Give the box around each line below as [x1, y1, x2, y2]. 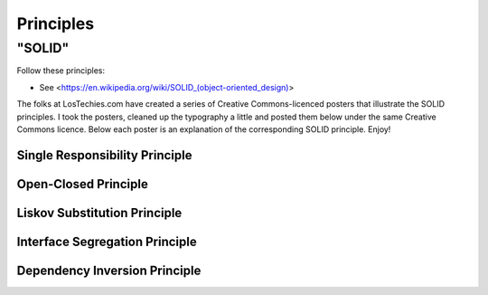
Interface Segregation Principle [16, 233, 198, 249]
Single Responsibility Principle [16, 147, 192, 163]
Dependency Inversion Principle [16, 262, 202, 278]
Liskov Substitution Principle [16, 205, 183, 221]
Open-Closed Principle [16, 176, 148, 192]
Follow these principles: [16, 65, 106, 76]
